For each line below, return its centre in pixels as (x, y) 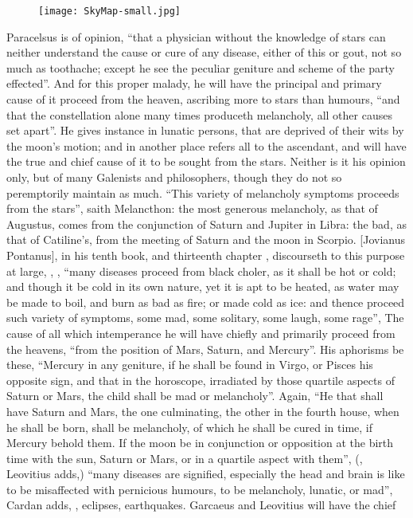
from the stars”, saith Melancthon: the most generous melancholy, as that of (192, 208)
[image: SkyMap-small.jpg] (109, 11)
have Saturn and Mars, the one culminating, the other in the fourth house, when (203, 411)
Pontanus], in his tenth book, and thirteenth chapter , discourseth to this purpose (206, 255)
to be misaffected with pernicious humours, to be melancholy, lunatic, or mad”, (200, 489)
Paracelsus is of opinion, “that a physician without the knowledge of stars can (196, 36)
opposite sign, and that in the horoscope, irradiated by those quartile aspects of (201, 380)
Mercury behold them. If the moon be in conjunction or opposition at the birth (200, 443)
